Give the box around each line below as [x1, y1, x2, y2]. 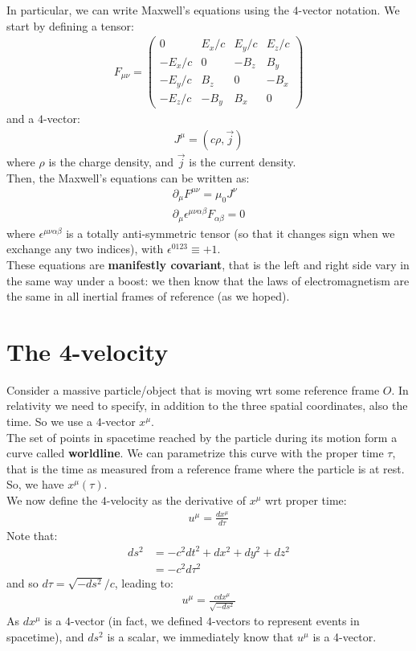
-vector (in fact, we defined [71, 612, 203, 629]
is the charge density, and [48, 154, 174, 170]
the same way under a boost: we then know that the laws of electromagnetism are [6, 272, 410, 289]
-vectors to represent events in [211, 612, 360, 629]
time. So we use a [6, 413, 92, 430]
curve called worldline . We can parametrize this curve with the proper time [6, 444, 384, 461]
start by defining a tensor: [6, 17, 134, 34]
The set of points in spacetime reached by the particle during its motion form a [6, 428, 398, 445]
